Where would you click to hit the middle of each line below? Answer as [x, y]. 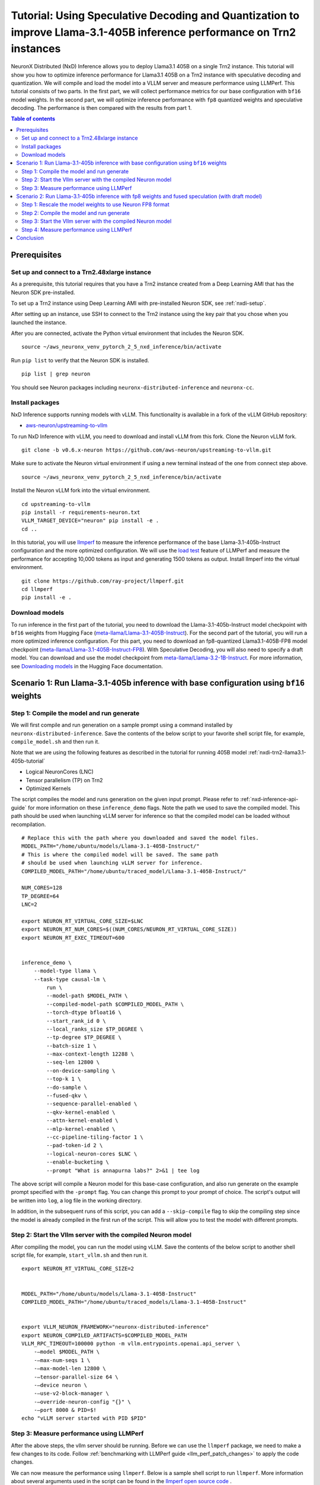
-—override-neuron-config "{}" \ [82, 1402]
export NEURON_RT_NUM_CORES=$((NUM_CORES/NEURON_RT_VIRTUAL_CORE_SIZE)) [129, 929]
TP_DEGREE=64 [40, 896]
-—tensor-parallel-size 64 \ [76, 1377]
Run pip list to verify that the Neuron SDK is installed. [80, 360]
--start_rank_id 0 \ [76, 1021]
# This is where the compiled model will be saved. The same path [120, 854]
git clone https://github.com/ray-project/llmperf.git [103, 581]
